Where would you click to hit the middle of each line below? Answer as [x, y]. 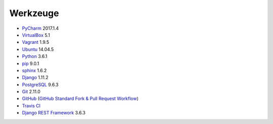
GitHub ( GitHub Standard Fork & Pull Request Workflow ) [80, 99]
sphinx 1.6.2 [34, 70]
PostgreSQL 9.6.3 [40, 84]
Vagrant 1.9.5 [36, 42]
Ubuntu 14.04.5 [38, 49]
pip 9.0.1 [31, 64]
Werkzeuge [34, 13]
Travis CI [31, 105]
